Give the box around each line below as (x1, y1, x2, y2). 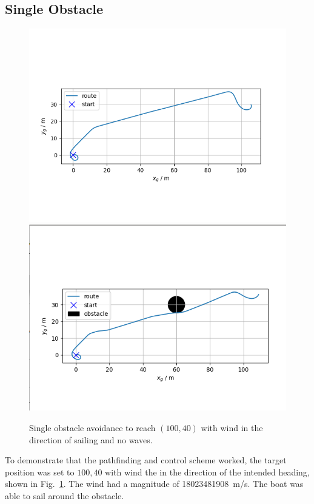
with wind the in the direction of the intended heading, (105, 465, 310, 478)
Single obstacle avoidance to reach (29, 421, 156, 434)
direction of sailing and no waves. (29, 433, 153, 446)
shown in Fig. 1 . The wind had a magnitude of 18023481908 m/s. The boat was (5, 477, 304, 490)
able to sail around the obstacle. (5, 489, 124, 502)
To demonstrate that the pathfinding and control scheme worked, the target (5, 454, 287, 466)
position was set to (5, 465, 75, 478)
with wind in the (201, 421, 263, 434)
